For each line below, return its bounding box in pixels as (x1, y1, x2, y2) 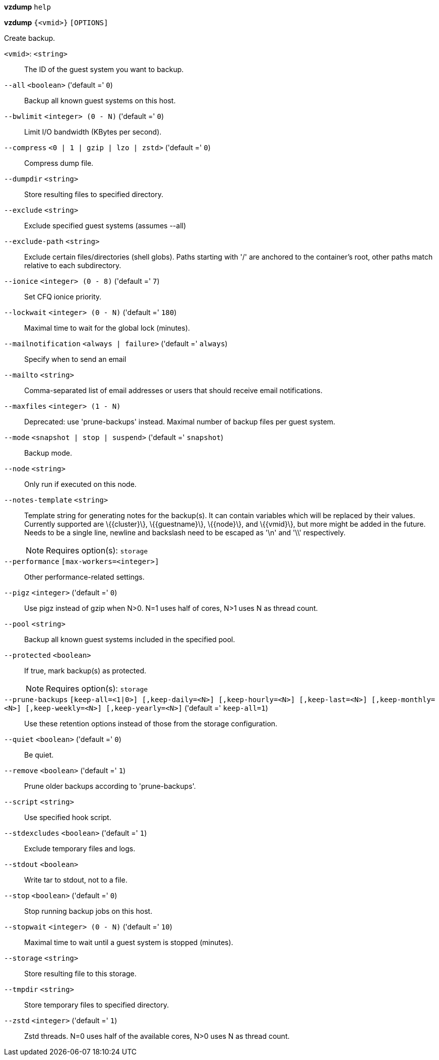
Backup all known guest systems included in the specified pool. (24, 635, 235, 644)
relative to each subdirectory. (24, 261, 121, 270)
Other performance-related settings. (24, 573, 145, 581)
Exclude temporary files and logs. (24, 844, 136, 853)
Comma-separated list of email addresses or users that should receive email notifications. (24, 386, 323, 395)
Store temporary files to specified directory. (24, 1001, 169, 1009)
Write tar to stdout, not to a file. (24, 876, 128, 884)
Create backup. (4, 34, 55, 42)
